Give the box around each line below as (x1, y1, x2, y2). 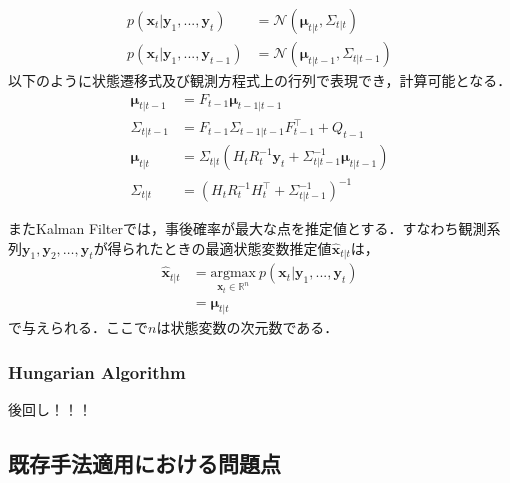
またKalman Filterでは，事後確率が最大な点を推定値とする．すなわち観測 (8, 218, 487, 239)
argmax (210, 266, 256, 281)
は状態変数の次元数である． (156, 317, 339, 338)
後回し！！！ (8, 399, 92, 420)
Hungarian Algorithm (8, 359, 186, 384)
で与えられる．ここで (8, 317, 148, 338)
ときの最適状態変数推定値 (163, 237, 332, 258)
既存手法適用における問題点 (8, 448, 281, 479)
